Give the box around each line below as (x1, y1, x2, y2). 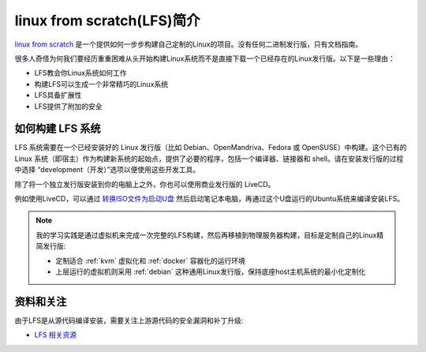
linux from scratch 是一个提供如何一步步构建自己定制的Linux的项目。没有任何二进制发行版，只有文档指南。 (14, 39, 363, 49)
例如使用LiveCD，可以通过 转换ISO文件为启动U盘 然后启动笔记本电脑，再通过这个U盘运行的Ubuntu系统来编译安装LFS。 (14, 193, 405, 203)
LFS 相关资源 (34, 330, 77, 339)
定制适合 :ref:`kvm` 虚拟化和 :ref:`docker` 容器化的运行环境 (55, 256, 246, 265)
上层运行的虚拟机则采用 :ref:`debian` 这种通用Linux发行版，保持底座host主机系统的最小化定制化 (55, 267, 366, 276)
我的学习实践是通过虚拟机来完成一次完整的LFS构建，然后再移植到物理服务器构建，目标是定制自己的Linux (35, 230, 377, 240)
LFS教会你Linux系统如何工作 (34, 68, 127, 78)
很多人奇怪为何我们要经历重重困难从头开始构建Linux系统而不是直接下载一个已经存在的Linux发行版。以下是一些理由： (14, 54, 395, 63)
